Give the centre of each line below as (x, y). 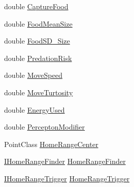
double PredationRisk (38, 58)
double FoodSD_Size (37, 41)
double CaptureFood (36, 6)
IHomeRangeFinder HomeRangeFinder (65, 161)
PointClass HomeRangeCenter (51, 144)
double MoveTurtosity (39, 92)
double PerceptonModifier (44, 127)
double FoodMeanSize (38, 23)
